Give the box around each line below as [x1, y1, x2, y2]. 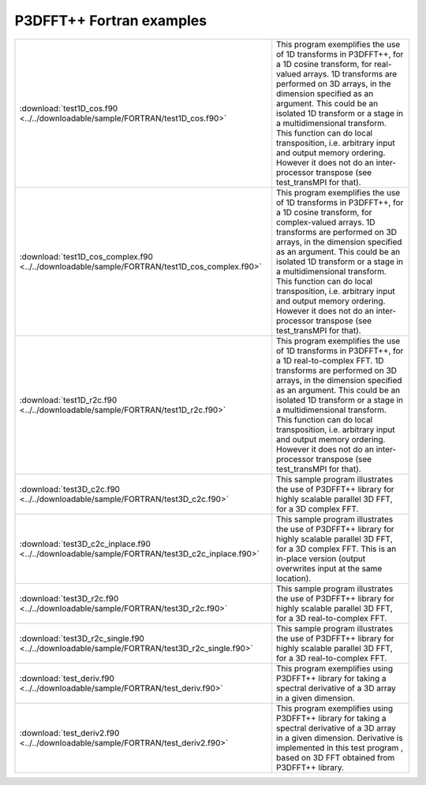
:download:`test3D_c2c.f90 [19, 483, 120, 494]
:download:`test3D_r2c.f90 [19, 593, 119, 604]
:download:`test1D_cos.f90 [19, 102, 118, 113]
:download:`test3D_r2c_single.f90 [19, 633, 145, 644]
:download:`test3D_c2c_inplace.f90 [19, 538, 151, 549]
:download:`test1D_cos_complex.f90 [19, 251, 154, 262]
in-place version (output [276, 552, 366, 564]
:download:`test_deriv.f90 [19, 672, 114, 683]
